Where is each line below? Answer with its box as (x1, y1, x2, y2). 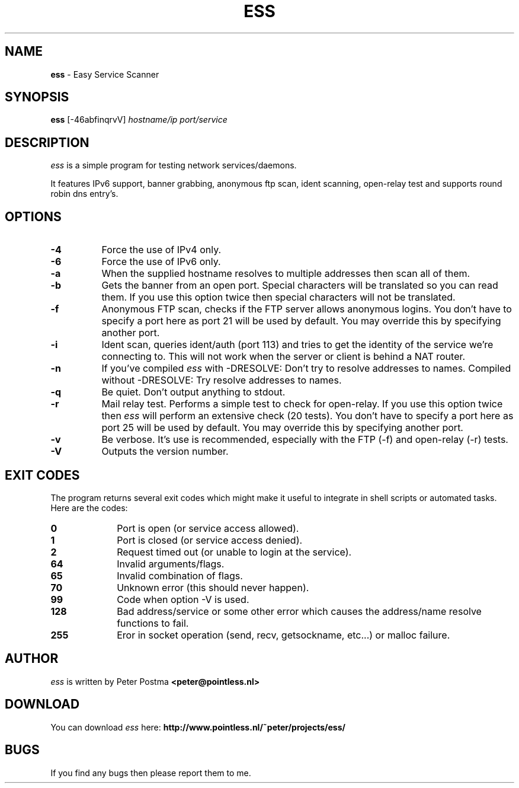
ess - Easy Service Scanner (50, 69, 159, 79)
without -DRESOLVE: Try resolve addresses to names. (101, 374, 342, 387)
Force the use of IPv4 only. (101, 244, 222, 256)
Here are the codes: (50, 502, 128, 513)
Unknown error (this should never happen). (117, 581, 309, 594)
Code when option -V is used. (117, 593, 249, 605)
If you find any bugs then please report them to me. (50, 767, 251, 778)
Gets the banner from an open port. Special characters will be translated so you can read (101, 279, 498, 292)
